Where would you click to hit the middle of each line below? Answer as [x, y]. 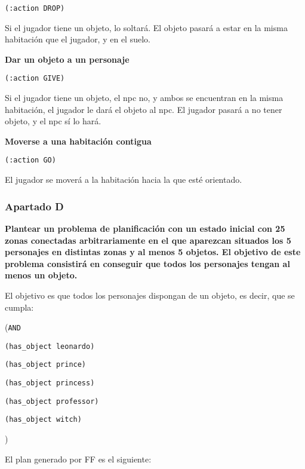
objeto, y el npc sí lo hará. [53, 121]
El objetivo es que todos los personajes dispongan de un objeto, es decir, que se [150, 295]
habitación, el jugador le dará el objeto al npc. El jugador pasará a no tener [144, 109]
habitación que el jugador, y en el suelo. [78, 39]
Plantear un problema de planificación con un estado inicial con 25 [145, 228]
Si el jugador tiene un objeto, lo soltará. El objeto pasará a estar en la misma [146, 27]
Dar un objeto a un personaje [67, 59]
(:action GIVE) [35, 79]
